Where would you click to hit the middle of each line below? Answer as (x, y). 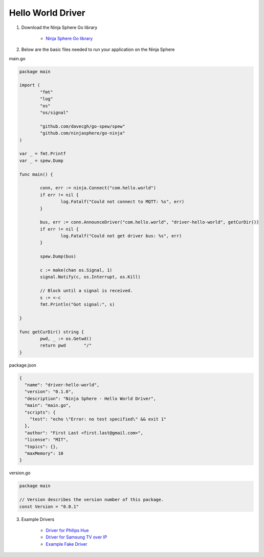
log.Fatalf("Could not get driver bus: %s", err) (121, 236)
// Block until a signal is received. (86, 291)
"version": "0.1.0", (49, 392)
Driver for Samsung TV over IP (77, 537)
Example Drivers (38, 519)
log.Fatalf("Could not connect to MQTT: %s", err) (122, 202)
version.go (20, 473)
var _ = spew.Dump (41, 161)
